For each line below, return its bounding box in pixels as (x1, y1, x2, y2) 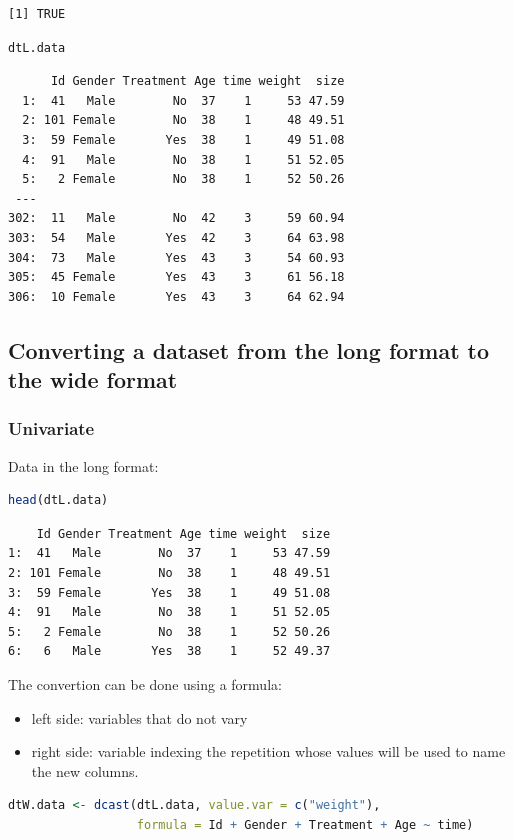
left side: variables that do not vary (31, 707, 248, 728)
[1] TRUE (8, 7, 66, 21)
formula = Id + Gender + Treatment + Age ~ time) (136, 818, 474, 833)
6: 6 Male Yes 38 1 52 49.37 (8, 644, 331, 659)
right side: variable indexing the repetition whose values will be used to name (31, 741, 506, 762)
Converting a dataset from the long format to (8, 334, 490, 365)
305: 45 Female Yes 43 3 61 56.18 (8, 270, 345, 285)
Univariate (8, 416, 95, 441)
